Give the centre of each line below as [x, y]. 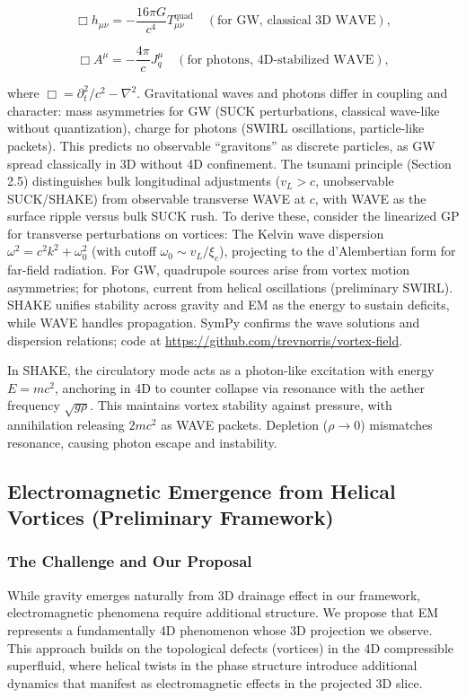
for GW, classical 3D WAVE [297, 21]
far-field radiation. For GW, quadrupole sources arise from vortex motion [209, 270]
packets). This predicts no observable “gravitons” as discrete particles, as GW [221, 145]
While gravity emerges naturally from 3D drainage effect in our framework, [214, 594]
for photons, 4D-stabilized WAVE [281, 60]
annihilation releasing [66, 425]
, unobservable [355, 181]
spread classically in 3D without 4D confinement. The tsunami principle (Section [229, 163]
